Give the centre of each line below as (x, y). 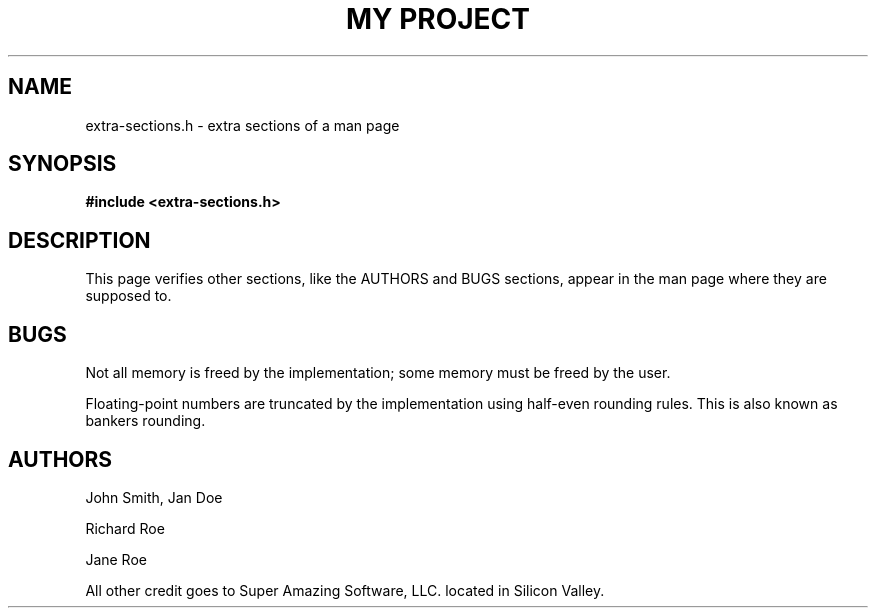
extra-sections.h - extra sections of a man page (242, 125)
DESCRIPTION (79, 240)
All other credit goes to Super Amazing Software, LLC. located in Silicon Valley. (345, 590)
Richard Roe (125, 528)
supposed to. (128, 296)
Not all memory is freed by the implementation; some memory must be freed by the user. (378, 373)
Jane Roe (116, 559)
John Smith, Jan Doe (154, 497)
